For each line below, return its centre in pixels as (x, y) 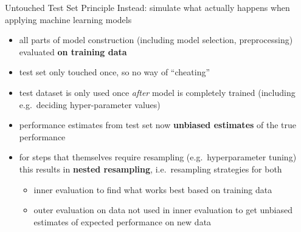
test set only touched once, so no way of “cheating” (115, 72)
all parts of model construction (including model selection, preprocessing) (156, 40)
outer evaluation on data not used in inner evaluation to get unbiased (163, 210)
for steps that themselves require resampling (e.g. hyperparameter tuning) (158, 157)
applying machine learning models (68, 19)
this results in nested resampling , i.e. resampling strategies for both (150, 169)
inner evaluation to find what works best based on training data (153, 189)
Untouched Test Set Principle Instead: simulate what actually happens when (147, 7)
